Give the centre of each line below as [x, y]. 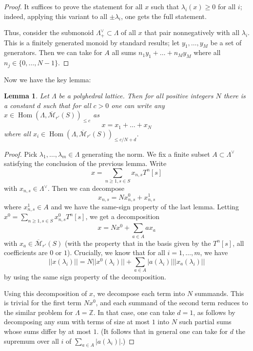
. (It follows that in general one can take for [162, 331]
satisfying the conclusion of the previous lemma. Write [85, 163]
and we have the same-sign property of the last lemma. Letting [145, 207]
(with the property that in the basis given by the [138, 243]
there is [234, 96]
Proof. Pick [21, 154]
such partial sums [205, 322]
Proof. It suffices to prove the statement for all [73, 6]
